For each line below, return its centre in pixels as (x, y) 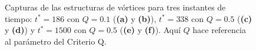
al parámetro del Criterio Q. (56, 41)
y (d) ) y (20, 30)
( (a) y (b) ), (134, 18)
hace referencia (219, 30)
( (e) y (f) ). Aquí (150, 30)
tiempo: (19, 18)
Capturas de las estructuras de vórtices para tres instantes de (115, 7)
